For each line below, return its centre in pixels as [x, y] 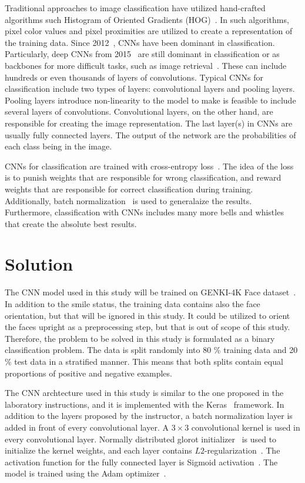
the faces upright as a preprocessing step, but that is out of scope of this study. [148, 327]
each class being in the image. [58, 146]
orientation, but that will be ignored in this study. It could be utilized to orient [148, 315]
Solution [39, 264]
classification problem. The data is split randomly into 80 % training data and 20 [151, 350]
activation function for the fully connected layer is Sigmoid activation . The [141, 462]
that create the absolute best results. [71, 223]
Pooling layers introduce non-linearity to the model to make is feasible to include [150, 100]
